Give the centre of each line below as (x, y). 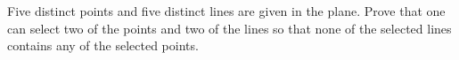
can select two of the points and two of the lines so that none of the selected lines (229, 28)
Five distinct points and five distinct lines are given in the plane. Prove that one (226, 11)
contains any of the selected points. (103, 45)
